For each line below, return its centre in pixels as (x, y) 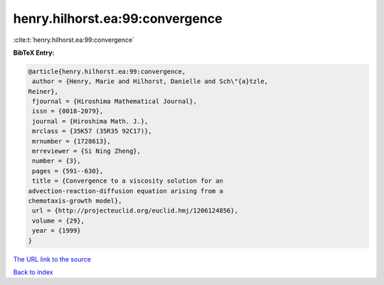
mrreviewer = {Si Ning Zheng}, (87, 151)
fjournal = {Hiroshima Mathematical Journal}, (114, 102)
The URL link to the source (52, 259)
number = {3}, (57, 161)
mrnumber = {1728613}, (72, 141)
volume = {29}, (59, 221)
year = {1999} (57, 231)
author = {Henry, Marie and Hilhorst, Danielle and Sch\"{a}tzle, (150, 81)
